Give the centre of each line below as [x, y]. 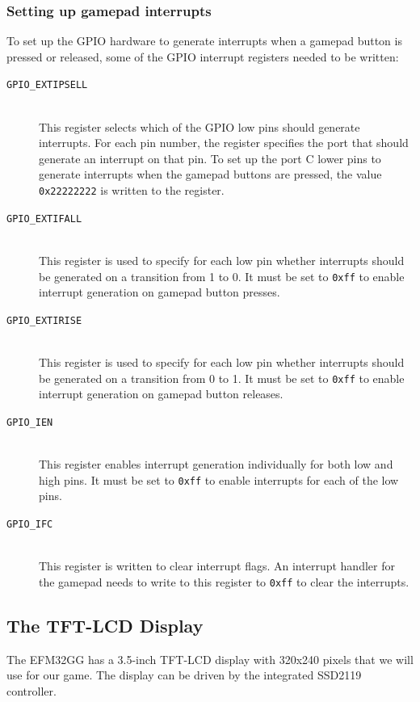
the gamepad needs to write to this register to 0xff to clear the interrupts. [224, 581]
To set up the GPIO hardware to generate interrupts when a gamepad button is [204, 41]
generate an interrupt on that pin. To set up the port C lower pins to [210, 158]
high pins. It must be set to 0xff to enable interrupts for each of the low [219, 479]
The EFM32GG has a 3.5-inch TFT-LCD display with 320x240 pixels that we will [210, 659]
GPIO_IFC [30, 524]
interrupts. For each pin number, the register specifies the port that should [224, 143]
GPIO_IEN [30, 422]
